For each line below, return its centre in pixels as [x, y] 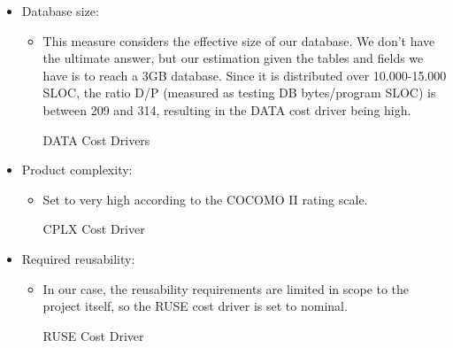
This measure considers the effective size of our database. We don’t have [239, 40]
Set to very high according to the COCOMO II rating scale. [205, 199]
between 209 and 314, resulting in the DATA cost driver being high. [227, 109]
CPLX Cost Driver [94, 229]
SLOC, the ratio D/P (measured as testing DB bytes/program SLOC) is [239, 93]
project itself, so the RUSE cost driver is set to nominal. [195, 306]
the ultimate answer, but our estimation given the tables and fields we [233, 58]
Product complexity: [77, 170]
